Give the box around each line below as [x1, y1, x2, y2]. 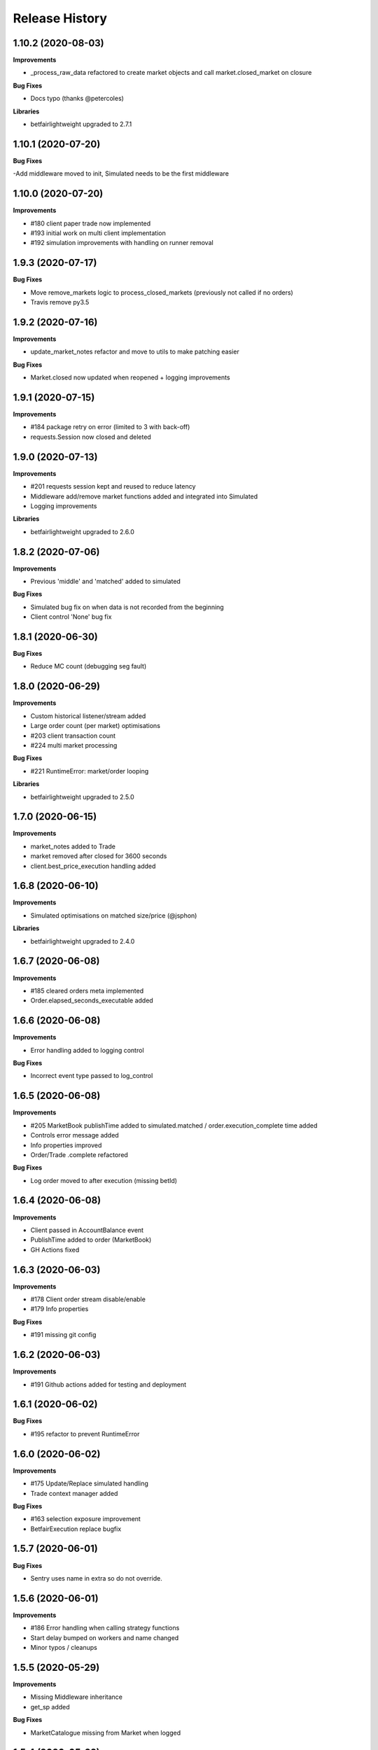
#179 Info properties [30, 1305, 89, 1313]
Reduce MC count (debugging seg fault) [30, 662, 147, 671]
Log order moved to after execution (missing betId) [30, 1176, 178, 1184]
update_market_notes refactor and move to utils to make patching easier [30, 347, 239, 356]
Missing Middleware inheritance [30, 1693, 122, 1701]
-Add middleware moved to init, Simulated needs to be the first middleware [13, 169, 229, 178]
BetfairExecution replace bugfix [30, 1525, 122, 1533]
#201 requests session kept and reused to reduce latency [30, 482, 196, 491]
